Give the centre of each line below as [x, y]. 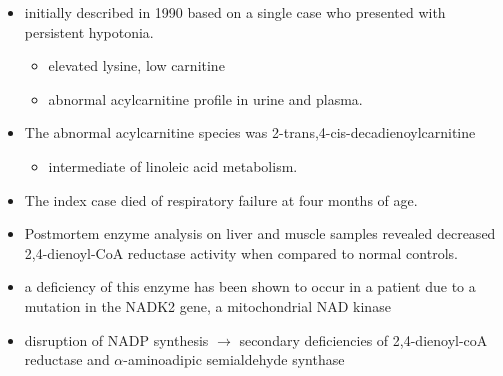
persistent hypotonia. [89, 31]
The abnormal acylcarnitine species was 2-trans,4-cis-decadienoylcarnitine [250, 132]
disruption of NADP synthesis [116, 339]
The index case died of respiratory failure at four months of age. [221, 199]
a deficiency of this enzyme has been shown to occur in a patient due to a [250, 286]
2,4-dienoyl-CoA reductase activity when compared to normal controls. [241, 252]
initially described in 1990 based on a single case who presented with [235, 12]
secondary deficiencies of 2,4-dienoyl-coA [363, 339]
